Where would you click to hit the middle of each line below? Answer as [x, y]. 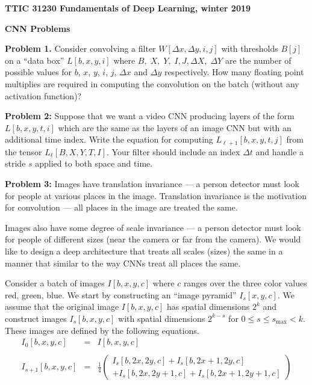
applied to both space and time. [94, 163]
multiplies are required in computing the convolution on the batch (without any [152, 83]
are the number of [258, 60]
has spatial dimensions [208, 306]
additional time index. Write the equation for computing [109, 139]
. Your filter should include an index [173, 151]
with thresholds [250, 48]
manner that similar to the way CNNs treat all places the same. [123, 263]
